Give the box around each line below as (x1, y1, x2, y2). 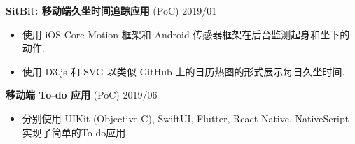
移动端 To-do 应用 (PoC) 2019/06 (6, 87, 158, 102)
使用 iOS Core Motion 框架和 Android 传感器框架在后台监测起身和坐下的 (22, 27, 350, 41)
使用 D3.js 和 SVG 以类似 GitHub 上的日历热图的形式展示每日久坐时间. (22, 64, 345, 78)
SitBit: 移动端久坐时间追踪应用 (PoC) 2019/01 (6, 3, 217, 17)
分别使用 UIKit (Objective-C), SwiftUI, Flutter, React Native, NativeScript (22, 110, 349, 125)
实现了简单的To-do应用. (22, 124, 129, 139)
